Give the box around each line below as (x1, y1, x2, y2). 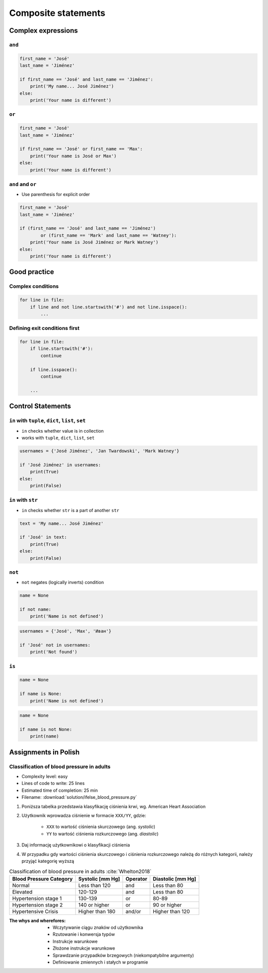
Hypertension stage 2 (12, 901, 63, 908)
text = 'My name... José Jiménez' (19, 520, 104, 526)
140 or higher (78, 901, 110, 908)
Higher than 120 (153, 908, 190, 915)
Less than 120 (78, 882, 111, 889)
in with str (9, 497, 38, 504)
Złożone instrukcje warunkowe (53, 945, 115, 951)
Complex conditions (9, 283, 59, 290)
